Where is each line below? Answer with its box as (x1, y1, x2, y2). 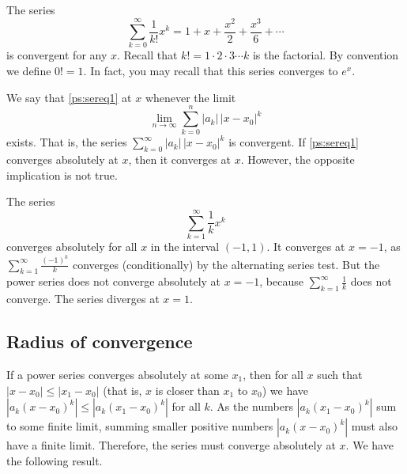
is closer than (155, 381, 220, 398)
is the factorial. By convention (252, 47, 399, 63)
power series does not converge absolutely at (6, 273, 221, 290)
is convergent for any (6, 47, 107, 63)
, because (259, 273, 303, 290)
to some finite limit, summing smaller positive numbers (6, 418, 273, 434)
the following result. (6, 452, 103, 468)
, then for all (243, 366, 303, 382)
